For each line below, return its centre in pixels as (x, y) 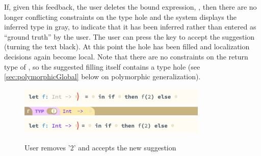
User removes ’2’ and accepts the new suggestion (100, 147)
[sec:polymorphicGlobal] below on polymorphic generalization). (102, 76)
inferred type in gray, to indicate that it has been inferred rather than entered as (130, 27)
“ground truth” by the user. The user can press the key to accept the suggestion (129, 36)
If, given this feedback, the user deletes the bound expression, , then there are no (130, 7)
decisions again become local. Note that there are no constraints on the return (126, 56)
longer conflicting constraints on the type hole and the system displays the (120, 17)
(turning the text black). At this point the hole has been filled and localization (127, 46)
